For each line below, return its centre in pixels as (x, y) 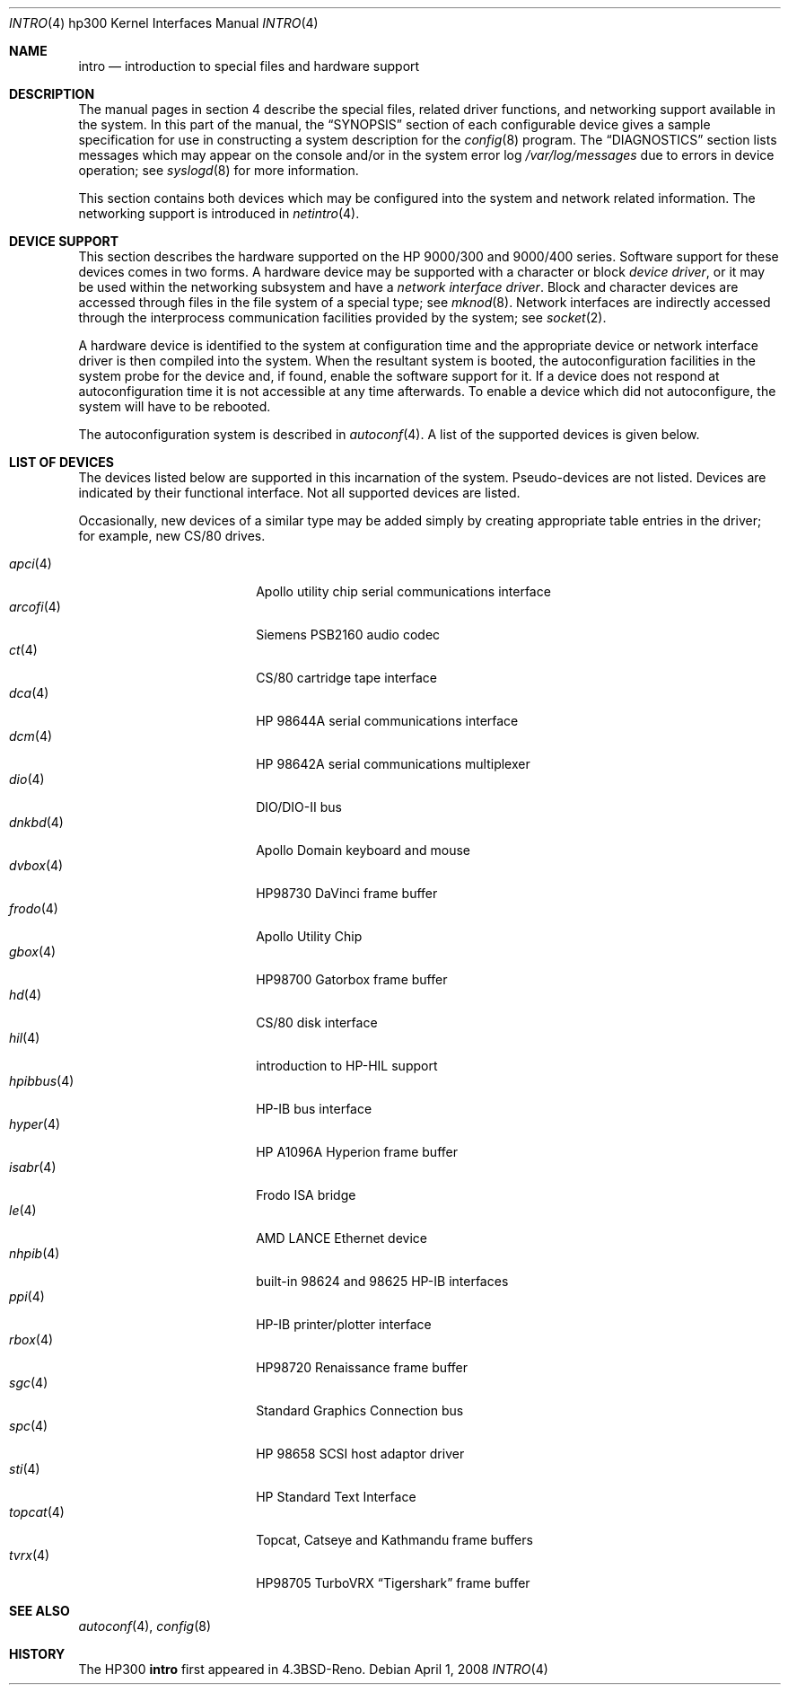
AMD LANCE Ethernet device (341, 1238)
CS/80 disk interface (317, 1022)
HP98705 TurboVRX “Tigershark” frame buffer (393, 1583)
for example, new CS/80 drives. (172, 536)
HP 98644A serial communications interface (387, 721)
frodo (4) (34, 908)
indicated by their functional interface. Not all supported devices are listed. (299, 493)
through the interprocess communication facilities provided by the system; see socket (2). (342, 317)
